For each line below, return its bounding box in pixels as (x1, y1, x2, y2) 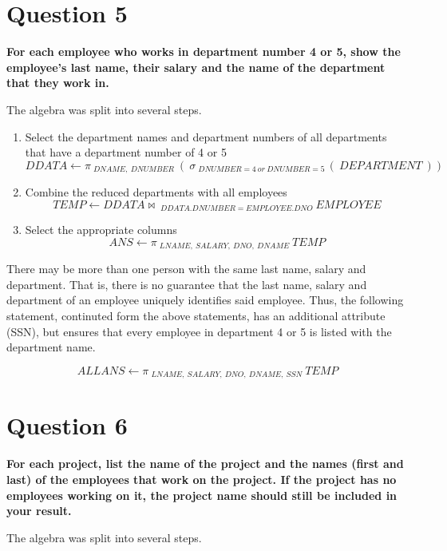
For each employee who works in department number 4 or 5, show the (6, 43, 401, 60)
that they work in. (6, 74, 109, 91)
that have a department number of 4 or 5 (25, 144, 227, 161)
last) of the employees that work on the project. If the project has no (6, 470, 397, 487)
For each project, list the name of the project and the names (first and (6, 455, 404, 472)
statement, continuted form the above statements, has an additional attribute (6, 307, 386, 324)
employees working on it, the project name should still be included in (6, 486, 398, 503)
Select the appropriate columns (25, 221, 177, 238)
